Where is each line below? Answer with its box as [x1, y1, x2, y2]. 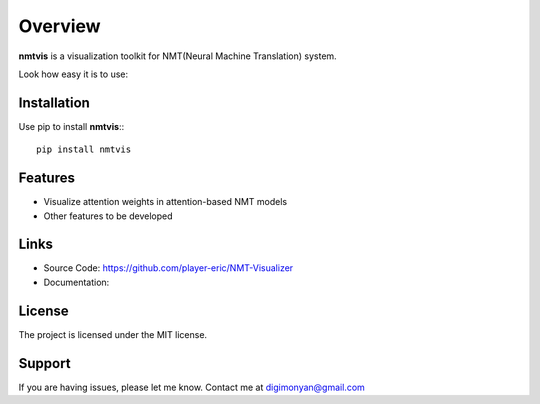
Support [18, 355, 71, 372]
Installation [18, 94, 90, 111]
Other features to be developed [43, 210, 174, 222]
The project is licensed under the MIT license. [18, 328, 208, 340]
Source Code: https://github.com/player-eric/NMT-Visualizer [43, 262, 294, 274]
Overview [18, 15, 101, 37]
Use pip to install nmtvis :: [18, 120, 125, 132]
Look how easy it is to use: [18, 68, 129, 80]
